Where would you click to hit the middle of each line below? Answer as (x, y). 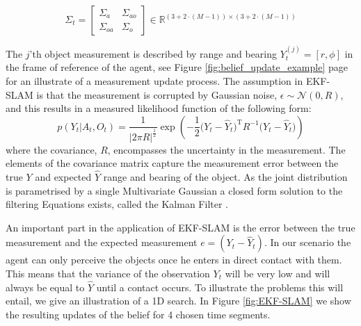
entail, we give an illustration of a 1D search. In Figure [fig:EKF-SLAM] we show (178, 301)
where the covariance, (51, 149)
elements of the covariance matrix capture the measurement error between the (172, 163)
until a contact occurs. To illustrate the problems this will (220, 287)
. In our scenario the (307, 242)
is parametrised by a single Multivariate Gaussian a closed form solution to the (174, 190)
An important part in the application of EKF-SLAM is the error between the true (180, 227)
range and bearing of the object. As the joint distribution (225, 176)
